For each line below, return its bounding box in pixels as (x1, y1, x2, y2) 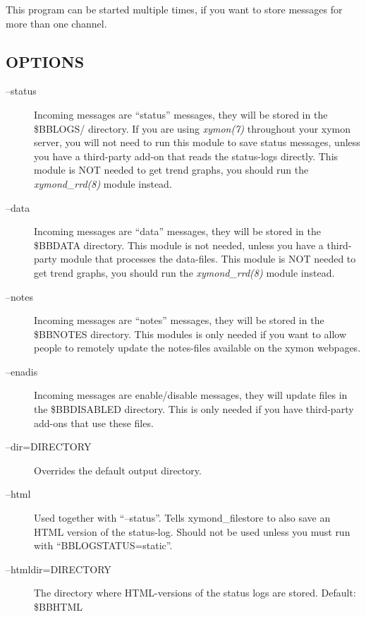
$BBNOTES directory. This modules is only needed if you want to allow (34, 326, 347, 341)
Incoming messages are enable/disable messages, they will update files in (34, 388, 348, 402)
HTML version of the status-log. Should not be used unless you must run (34, 524, 350, 539)
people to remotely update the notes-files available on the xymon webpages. (34, 340, 361, 355)
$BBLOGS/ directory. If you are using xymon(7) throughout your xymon (34, 121, 351, 136)
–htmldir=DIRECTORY (6, 561, 111, 576)
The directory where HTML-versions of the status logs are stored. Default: (34, 585, 356, 600)
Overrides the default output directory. (34, 462, 202, 477)
